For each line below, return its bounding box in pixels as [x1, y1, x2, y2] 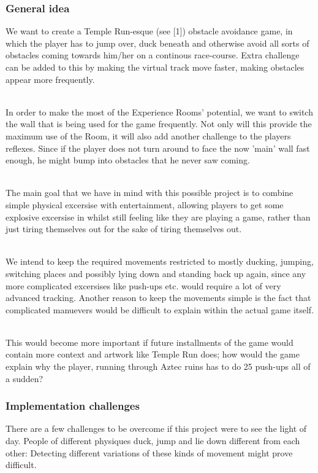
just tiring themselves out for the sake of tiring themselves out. [6, 222, 242, 235]
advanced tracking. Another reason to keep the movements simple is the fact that [6, 291, 311, 304]
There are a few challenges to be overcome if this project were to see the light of [6, 422, 307, 435]
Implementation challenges [6, 398, 140, 413]
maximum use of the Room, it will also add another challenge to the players [6, 129, 291, 142]
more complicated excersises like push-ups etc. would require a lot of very [6, 279, 281, 292]
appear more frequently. [6, 72, 95, 85]
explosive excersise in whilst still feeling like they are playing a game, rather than [6, 210, 311, 223]
